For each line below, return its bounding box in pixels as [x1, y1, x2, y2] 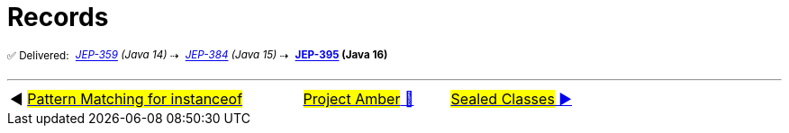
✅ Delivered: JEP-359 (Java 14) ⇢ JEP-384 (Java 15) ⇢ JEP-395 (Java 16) [7, 49, 388, 62]
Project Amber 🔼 [303, 90, 414, 109]
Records [7, 2, 109, 32]
